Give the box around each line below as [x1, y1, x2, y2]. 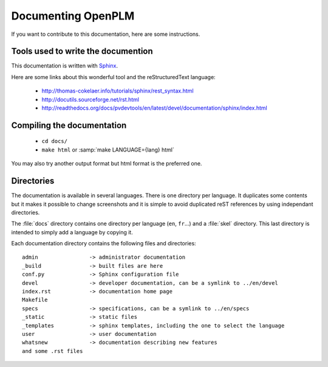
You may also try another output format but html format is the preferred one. [11, 160, 202, 167]
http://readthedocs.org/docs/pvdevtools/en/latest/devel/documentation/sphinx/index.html [41, 104, 267, 112]
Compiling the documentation [11, 120, 127, 130]
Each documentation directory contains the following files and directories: [11, 240, 197, 247]
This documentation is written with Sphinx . [11, 62, 118, 69]
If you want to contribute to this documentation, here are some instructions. [11, 30, 200, 38]
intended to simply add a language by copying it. [11, 228, 133, 236]
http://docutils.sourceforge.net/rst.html [41, 96, 140, 103]
